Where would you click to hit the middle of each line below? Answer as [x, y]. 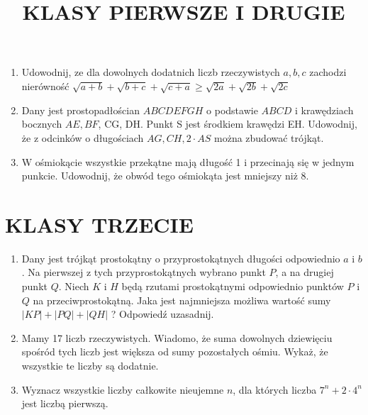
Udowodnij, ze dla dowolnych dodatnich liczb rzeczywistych [151, 72]
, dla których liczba [275, 389]
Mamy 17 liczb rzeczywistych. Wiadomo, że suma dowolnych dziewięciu [177, 337]
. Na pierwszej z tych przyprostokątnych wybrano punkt [144, 272]
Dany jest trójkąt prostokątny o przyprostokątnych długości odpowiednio [181, 258]
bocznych [42, 124]
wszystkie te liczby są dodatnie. [90, 365]
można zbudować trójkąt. [269, 137]
